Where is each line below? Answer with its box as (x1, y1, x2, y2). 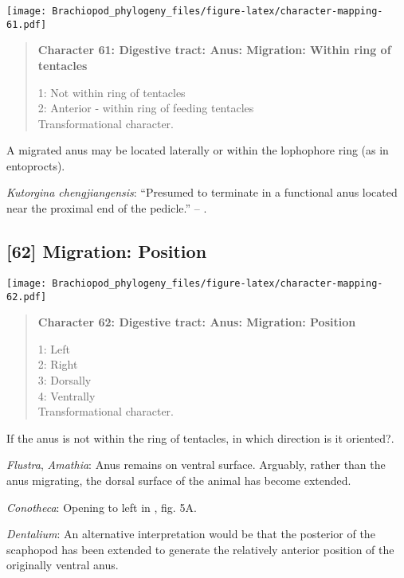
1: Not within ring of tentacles (37, 84, 186, 100)
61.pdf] (6, 18, 47, 30)
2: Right (37, 356, 78, 373)
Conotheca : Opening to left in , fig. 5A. (6, 498, 197, 515)
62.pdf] (6, 291, 47, 303)
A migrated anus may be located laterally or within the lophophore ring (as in (6, 142, 389, 158)
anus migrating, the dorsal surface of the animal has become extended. (6, 471, 351, 488)
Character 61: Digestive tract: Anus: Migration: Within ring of (37, 41, 391, 58)
